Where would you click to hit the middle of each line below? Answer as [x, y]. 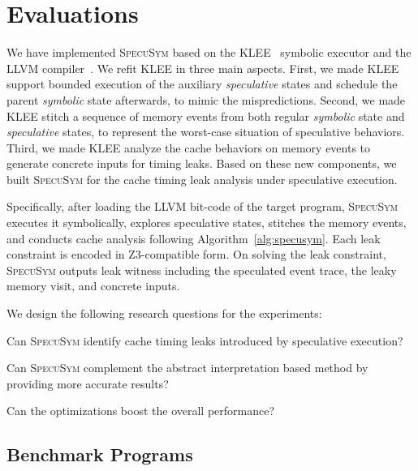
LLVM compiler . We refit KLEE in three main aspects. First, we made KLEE [203, 68]
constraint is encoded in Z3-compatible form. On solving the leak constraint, [196, 254]
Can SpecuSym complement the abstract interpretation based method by [187, 368]
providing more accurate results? [88, 383]
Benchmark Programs [100, 454]
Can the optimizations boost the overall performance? [141, 411]
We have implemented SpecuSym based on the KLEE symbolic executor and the [209, 52]
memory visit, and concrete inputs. [93, 286]
